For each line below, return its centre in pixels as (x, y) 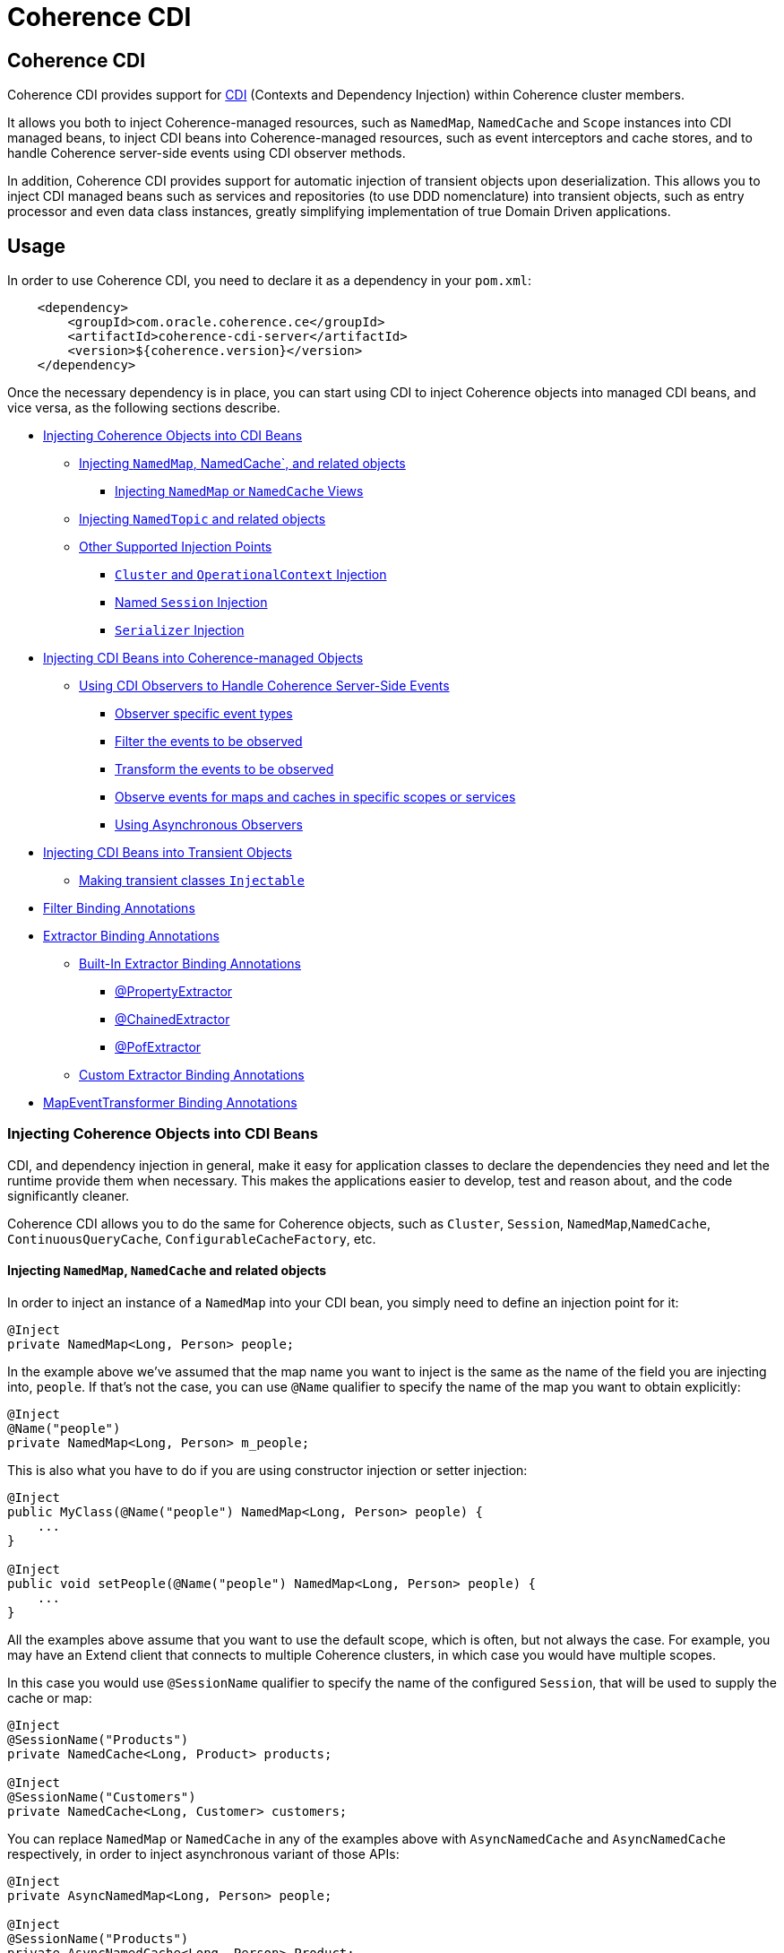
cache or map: (50, 1697)
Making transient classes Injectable (192, 881)
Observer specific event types (204, 714)
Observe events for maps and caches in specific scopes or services (315, 797)
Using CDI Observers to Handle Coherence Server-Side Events (264, 686)
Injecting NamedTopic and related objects (202, 519)
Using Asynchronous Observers (209, 825)
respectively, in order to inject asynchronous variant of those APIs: (203, 1853)
